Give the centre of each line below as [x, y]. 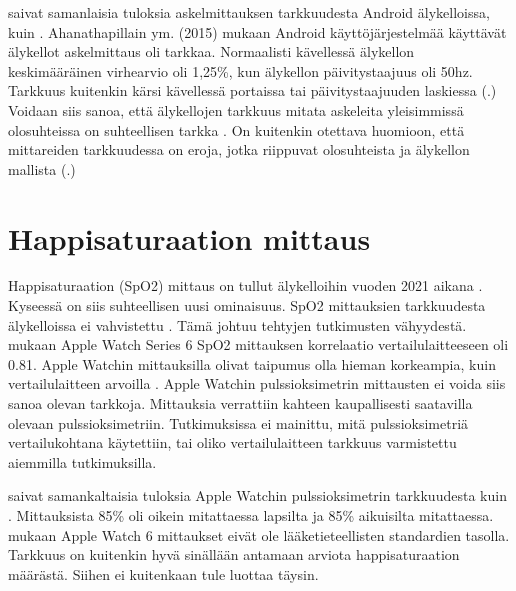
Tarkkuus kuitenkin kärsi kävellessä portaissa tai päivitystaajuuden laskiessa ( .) [252, 90]
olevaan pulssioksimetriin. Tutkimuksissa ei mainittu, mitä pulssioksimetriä [238, 422]
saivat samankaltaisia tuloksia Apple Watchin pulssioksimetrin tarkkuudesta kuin [257, 495]
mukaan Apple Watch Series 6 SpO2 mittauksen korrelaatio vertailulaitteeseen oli [258, 344]
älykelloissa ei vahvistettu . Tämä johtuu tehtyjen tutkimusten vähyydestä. [237, 324]
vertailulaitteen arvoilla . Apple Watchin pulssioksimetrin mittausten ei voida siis [257, 383]
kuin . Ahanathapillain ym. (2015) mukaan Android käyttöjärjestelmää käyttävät [257, 31]
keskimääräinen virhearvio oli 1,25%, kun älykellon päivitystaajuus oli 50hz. [240, 70]
